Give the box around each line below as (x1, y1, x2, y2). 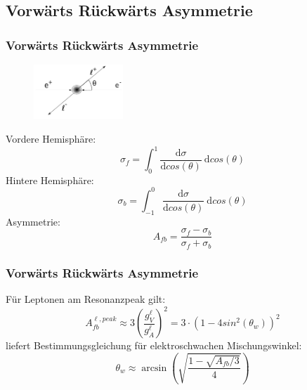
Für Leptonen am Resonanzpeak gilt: (6, 292, 166, 306)
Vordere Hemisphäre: (6, 131, 96, 145)
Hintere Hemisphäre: (6, 172, 94, 187)
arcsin (141, 363, 167, 373)
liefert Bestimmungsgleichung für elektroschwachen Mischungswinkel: (6, 338, 302, 353)
